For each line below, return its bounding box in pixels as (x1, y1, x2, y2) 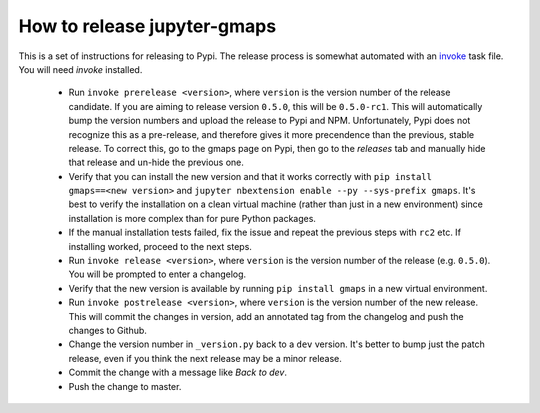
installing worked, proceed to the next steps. (68, 240, 252, 252)
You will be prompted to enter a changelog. (68, 268, 247, 280)
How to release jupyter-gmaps (18, 15, 277, 37)
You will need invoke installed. (18, 63, 143, 75)
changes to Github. (68, 324, 147, 336)
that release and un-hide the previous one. (68, 156, 245, 169)
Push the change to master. (68, 380, 182, 392)
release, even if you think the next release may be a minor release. (68, 352, 342, 364)
